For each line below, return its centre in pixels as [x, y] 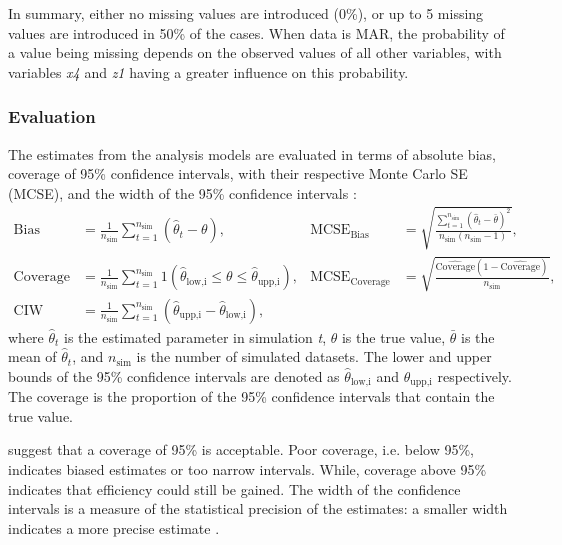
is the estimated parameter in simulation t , [195, 336]
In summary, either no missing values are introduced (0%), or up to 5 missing [246, 13]
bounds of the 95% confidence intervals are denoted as [174, 375]
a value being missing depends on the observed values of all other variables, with [255, 52]
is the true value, [393, 336]
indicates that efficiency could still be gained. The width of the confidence [234, 488]
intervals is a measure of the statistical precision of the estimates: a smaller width [258, 508]
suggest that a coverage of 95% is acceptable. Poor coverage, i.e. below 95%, [241, 449]
